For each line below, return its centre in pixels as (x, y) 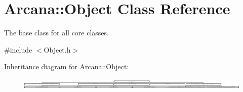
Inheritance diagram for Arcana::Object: (67, 66)
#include (18, 49)
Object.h (57, 49)
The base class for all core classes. (56, 33)
